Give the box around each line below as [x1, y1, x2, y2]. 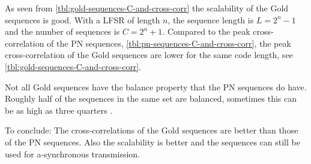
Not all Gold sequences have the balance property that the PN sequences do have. [5, 80, 307, 93]
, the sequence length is [168, 13, 254, 26]
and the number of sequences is [5, 25, 120, 38]
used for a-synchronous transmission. [5, 147, 140, 160]
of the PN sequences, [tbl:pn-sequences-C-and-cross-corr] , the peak [47, 37, 291, 49]
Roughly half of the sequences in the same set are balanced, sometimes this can [5, 92, 297, 105]
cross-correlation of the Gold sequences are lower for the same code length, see [5, 48, 293, 61]
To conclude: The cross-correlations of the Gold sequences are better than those [5, 124, 298, 136]
